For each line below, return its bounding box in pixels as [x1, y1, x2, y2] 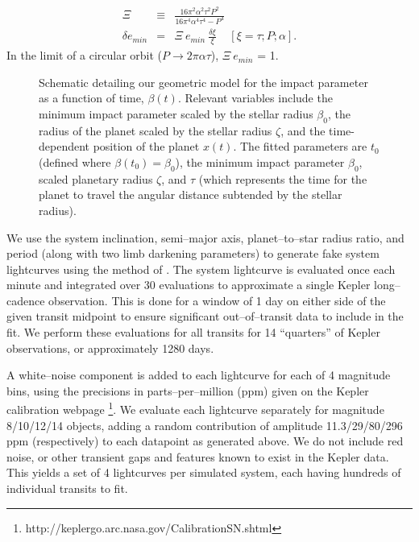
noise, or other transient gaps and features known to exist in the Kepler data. [6, 448, 389, 465]
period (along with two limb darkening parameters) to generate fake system [6, 245, 380, 262]
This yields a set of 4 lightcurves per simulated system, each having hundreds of [6, 464, 401, 481]
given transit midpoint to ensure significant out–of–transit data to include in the [6, 308, 404, 325]
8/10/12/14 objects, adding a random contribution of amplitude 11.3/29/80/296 [6, 416, 403, 433]
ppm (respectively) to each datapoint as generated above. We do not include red [6, 432, 404, 449]
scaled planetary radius [39, 170, 153, 187]
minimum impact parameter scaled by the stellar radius [39, 105, 313, 122]
